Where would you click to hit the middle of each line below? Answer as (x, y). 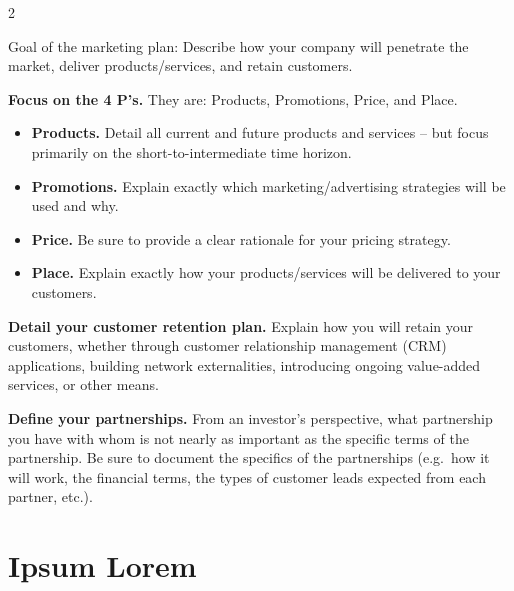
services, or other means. (83, 384)
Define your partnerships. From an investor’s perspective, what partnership (250, 417)
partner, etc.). (50, 496)
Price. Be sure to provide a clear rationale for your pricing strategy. (241, 238)
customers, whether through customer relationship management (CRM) (227, 345)
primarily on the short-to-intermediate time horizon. (191, 151)
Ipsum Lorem (102, 565)
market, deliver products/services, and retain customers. (180, 65)
